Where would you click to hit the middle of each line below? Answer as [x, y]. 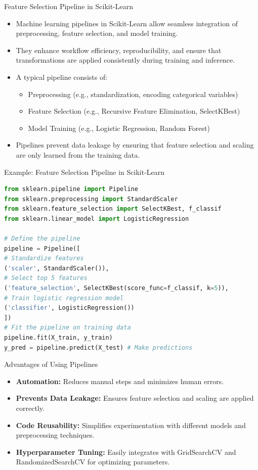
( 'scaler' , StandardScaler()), [57, 268]
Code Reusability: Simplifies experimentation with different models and [131, 425]
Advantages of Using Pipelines [51, 364]
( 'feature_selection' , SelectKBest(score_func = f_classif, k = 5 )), [116, 288]
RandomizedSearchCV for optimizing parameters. [93, 462]
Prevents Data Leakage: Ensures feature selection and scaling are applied [135, 398]
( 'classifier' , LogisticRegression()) [69, 308]
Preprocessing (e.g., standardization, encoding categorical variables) [133, 94]
